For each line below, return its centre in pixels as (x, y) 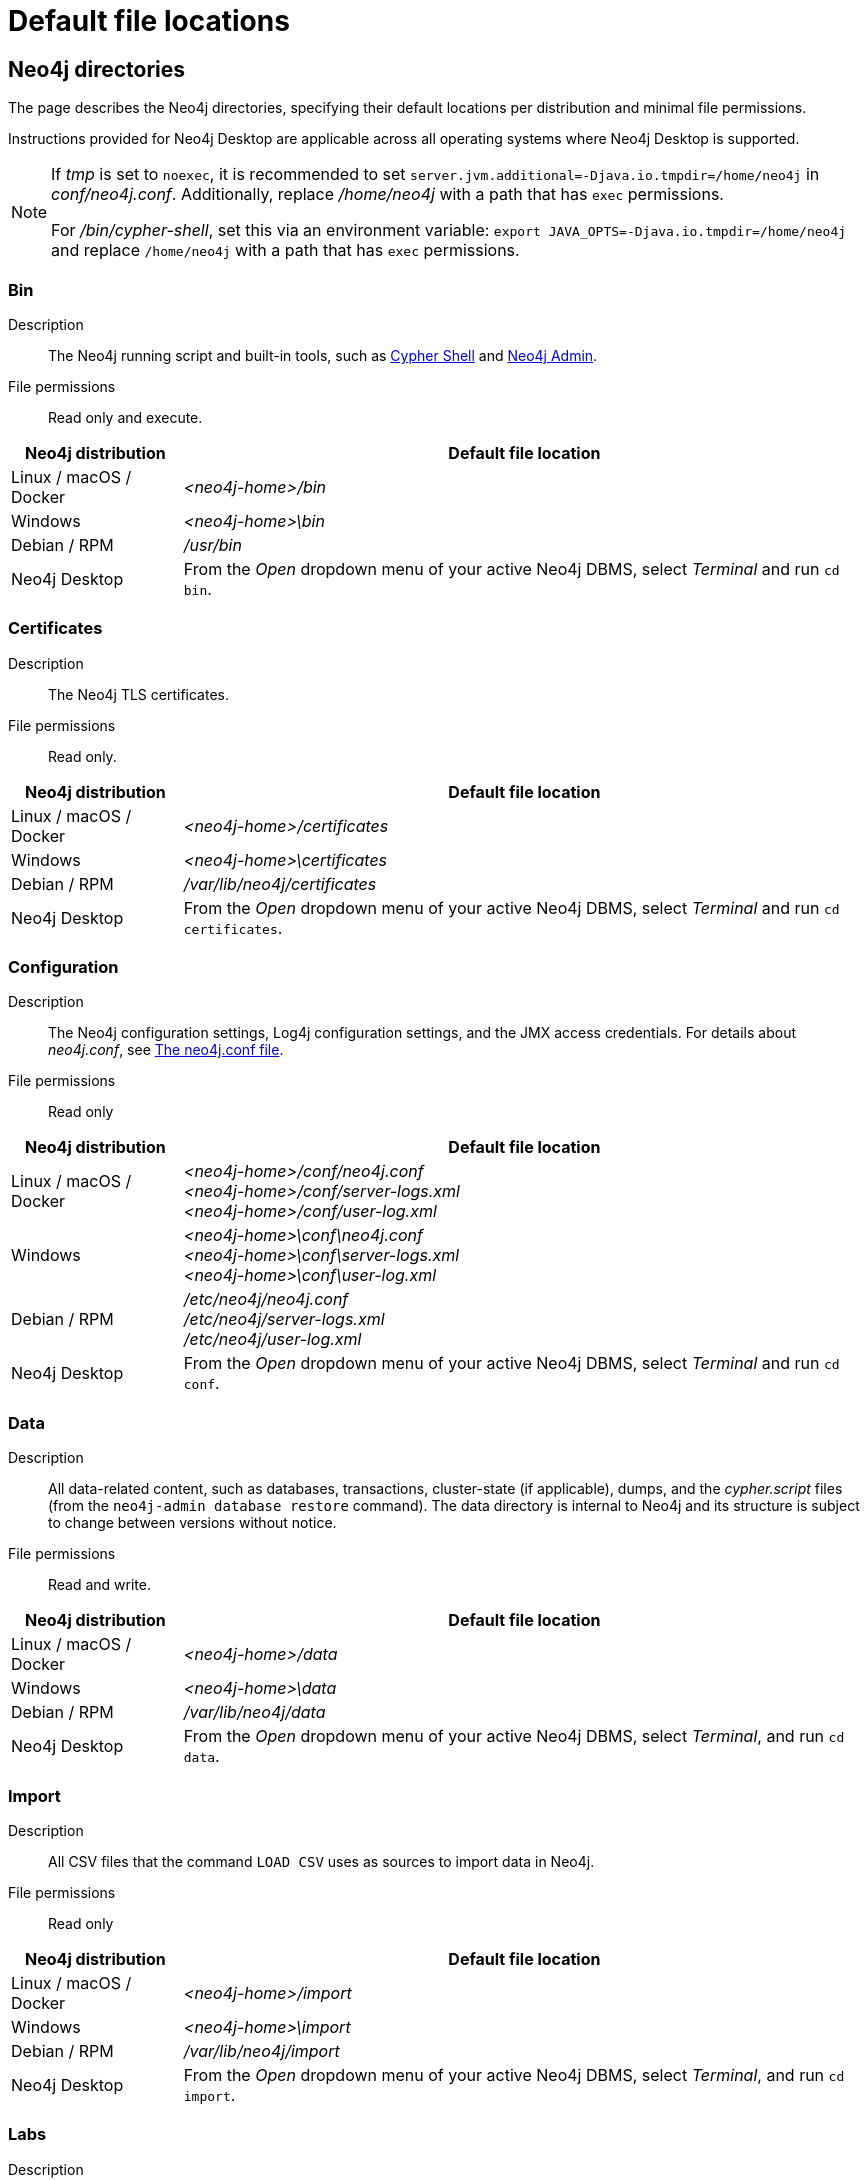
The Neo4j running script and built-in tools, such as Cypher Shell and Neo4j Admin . (323, 355)
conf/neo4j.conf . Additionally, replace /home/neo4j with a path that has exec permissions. (387, 194)
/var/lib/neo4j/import (261, 2050)
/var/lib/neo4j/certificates (280, 883)
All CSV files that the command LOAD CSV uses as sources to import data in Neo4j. (321, 1861)
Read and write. (100, 1585)
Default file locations (149, 21)
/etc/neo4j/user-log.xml (272, 1339)
